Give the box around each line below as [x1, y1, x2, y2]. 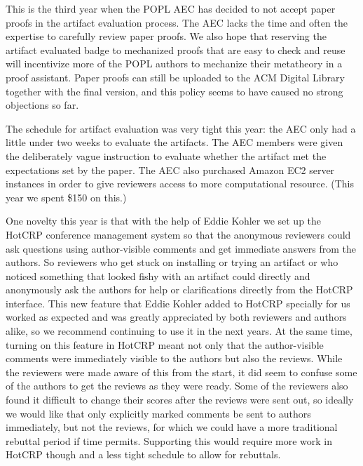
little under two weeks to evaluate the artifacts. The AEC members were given [6, 135, 343, 149]
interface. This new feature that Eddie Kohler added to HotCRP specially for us [6, 295, 350, 310]
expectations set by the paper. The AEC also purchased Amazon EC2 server [6, 162, 335, 177]
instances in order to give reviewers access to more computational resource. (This [6, 176, 354, 191]
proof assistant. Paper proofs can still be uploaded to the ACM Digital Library [6, 69, 345, 84]
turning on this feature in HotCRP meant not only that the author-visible [6, 337, 324, 352]
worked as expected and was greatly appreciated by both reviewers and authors [6, 309, 347, 324]
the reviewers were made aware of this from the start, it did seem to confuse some [6, 364, 357, 379]
